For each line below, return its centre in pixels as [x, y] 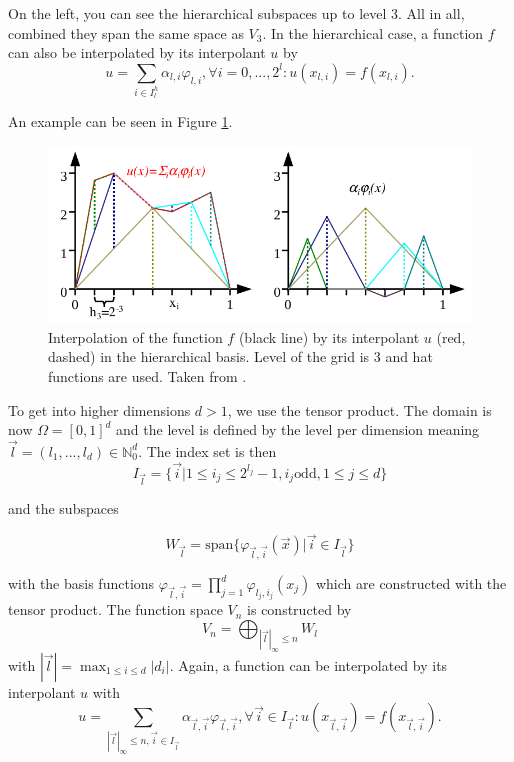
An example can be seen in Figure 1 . [120, 121]
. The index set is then [207, 450]
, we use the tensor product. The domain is [359, 409]
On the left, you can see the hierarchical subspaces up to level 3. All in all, [236, 13]
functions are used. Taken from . [147, 375]
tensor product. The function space [115, 609]
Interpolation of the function [135, 336]
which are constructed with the [411, 583]
